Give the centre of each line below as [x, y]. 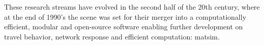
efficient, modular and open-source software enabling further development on [124, 27]
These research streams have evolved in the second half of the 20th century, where [132, 7]
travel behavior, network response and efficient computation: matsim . [112, 36]
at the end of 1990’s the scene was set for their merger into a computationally [125, 16]
